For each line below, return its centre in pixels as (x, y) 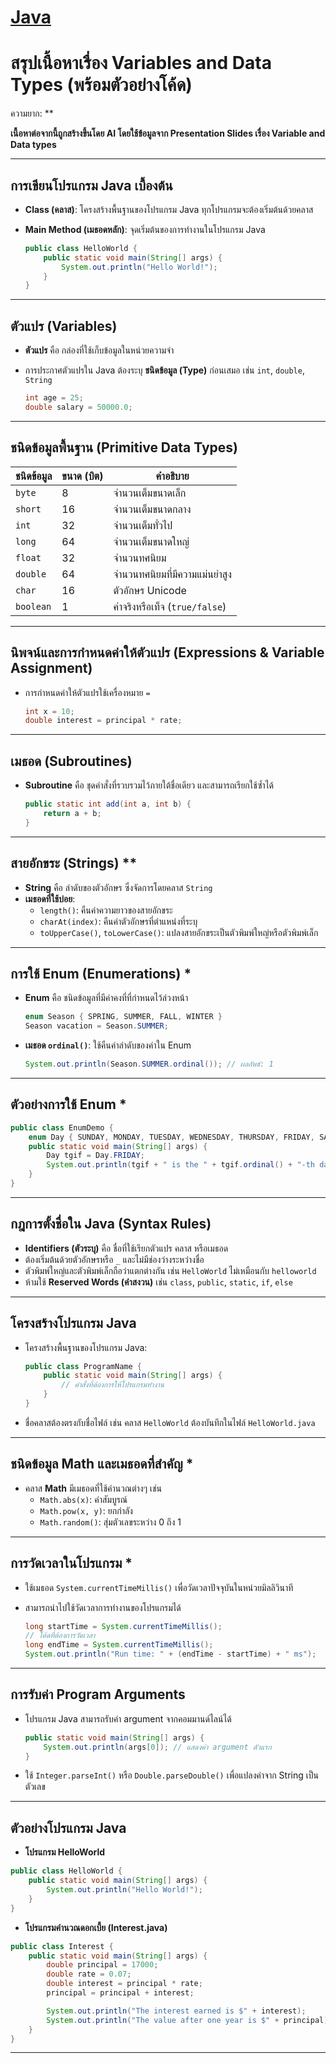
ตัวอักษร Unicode (150, 590)
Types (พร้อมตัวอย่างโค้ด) (101, 85)
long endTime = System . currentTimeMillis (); (119, 1645)
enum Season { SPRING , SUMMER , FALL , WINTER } (123, 1017)
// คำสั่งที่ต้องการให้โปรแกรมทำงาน (113, 1385)
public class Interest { (62, 1946)
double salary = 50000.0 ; (78, 407)
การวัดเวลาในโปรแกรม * (71, 1563)
